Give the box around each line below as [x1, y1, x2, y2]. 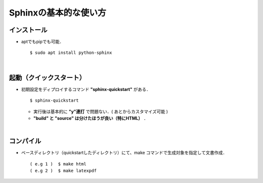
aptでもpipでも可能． [21, 39, 64, 45]
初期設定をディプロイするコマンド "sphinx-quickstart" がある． [21, 86, 151, 92]
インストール [9, 26, 48, 34]
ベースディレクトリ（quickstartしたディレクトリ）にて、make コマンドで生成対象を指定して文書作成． [21, 150, 227, 156]
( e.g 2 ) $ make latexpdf [30, 168, 97, 173]
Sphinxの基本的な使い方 [9, 7, 107, 18]
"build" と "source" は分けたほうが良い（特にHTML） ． [33, 115, 149, 121]
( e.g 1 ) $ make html [30, 161, 87, 166]
